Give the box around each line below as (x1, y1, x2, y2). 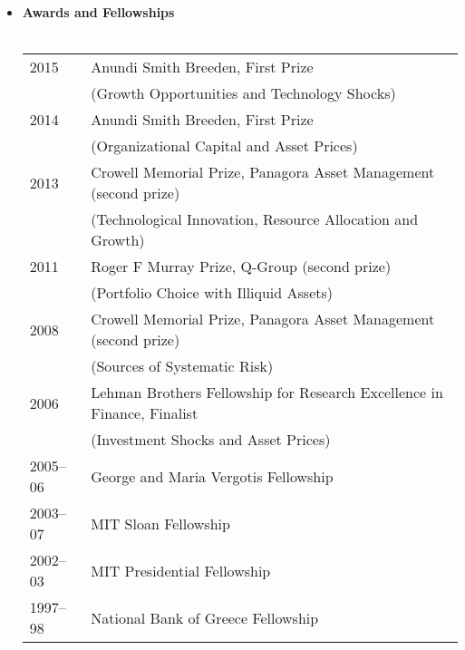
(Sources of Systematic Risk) (91, 355, 274, 377)
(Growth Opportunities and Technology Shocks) (91, 82, 396, 104)
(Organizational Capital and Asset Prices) (91, 135, 358, 157)
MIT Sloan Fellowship (91, 512, 230, 534)
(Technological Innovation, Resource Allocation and (91, 209, 419, 230)
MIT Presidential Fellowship (91, 559, 271, 581)
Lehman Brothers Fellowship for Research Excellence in (91, 382, 443, 403)
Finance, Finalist (91, 403, 199, 424)
